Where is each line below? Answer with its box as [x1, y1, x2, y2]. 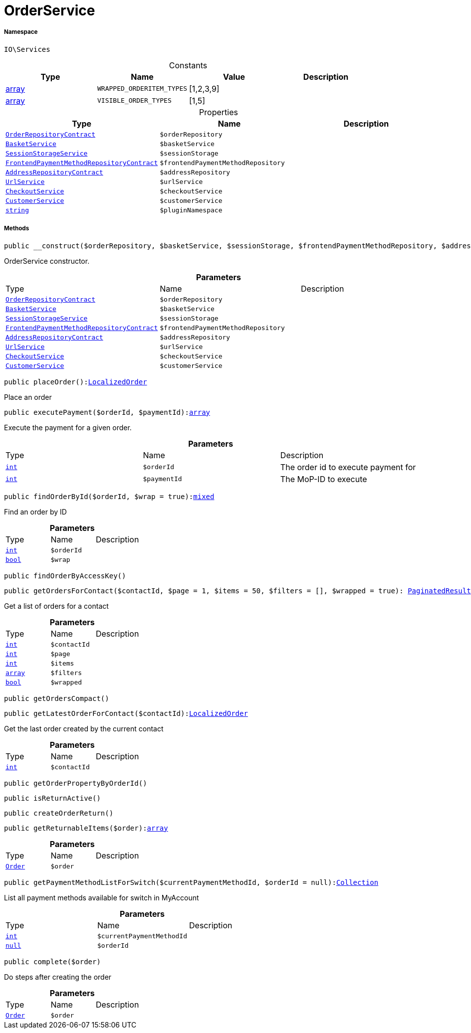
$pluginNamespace [160, 206, 223, 214]
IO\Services [4, 45, 50, 53]
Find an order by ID [4, 507, 67, 516]
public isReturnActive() [4, 794, 101, 802]
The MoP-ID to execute [280, 474, 367, 484]
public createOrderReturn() [4, 809, 114, 817]
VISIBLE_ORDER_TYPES [97, 97, 172, 105]
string [5, 206, 29, 214]
